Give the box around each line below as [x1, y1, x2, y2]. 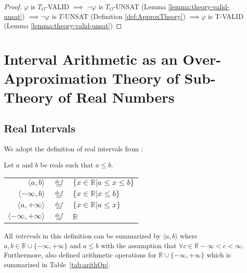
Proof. [4, 1, 22, 11]
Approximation [4, 68, 107, 88]
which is [206, 250, 231, 260]
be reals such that [40, 160, 94, 170]
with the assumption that [100, 240, 177, 250]
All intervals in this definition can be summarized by [4, 230, 161, 240]
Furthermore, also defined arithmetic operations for [4, 250, 157, 260]
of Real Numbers [58, 87, 175, 107]
